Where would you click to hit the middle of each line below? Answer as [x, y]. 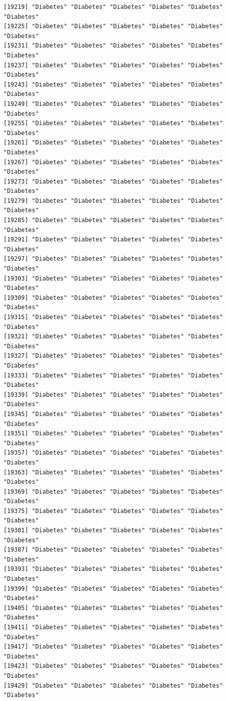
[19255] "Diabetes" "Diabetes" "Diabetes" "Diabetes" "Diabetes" [113, 123]
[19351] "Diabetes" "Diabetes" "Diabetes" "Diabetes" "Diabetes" [113, 434]
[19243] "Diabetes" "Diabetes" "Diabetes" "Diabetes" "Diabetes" [113, 84]
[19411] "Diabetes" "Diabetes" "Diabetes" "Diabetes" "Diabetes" [113, 627]
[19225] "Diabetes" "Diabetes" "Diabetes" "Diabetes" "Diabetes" [113, 26]
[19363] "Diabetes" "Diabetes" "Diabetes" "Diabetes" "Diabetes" [113, 472]
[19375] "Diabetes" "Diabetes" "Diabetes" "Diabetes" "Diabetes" [113, 511]
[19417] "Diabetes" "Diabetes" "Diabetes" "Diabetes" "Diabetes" [113, 647]
